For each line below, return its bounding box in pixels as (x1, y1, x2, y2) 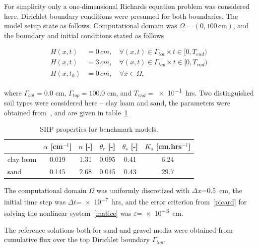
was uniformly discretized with (96, 185, 190, 195)
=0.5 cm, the (201, 185, 242, 195)
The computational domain (4, 185, 87, 195)
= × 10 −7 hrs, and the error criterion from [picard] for (76, 195, 247, 206)
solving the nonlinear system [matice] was (4, 208, 131, 218)
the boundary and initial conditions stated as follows (4, 30, 164, 40)
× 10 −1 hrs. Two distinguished (158, 86, 254, 98)
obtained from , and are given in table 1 (4, 107, 128, 117)
